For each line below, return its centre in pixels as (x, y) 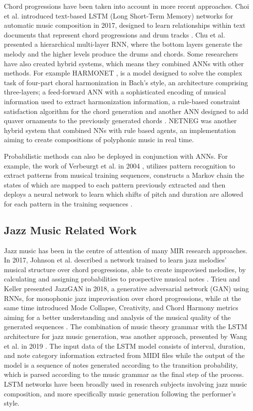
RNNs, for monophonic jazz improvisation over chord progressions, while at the (123, 298)
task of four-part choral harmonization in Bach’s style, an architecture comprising (126, 82)
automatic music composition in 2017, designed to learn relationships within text (125, 25)
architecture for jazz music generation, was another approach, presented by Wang (126, 336)
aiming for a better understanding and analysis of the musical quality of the (117, 317)
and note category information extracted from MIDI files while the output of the (124, 355)
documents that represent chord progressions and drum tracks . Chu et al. (115, 34)
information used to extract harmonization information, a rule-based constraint (122, 101)
